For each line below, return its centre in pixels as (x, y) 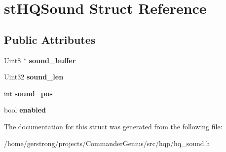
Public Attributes (50, 39)
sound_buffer (52, 60)
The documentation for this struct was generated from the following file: (113, 126)
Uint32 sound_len (34, 77)
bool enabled (25, 110)
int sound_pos (28, 93)
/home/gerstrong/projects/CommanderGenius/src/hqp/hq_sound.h (107, 143)
